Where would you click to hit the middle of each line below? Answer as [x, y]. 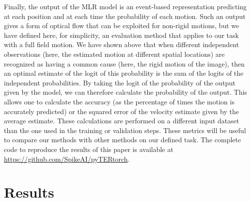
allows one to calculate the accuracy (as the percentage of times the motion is [119, 101]
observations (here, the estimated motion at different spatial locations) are [114, 54]
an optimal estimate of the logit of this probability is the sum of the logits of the [124, 73]
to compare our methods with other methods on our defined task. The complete [123, 140]
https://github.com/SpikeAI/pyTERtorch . [67, 159]
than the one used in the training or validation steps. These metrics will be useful [125, 130]
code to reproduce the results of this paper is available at [89, 149]
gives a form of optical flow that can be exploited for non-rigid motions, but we [122, 25]
